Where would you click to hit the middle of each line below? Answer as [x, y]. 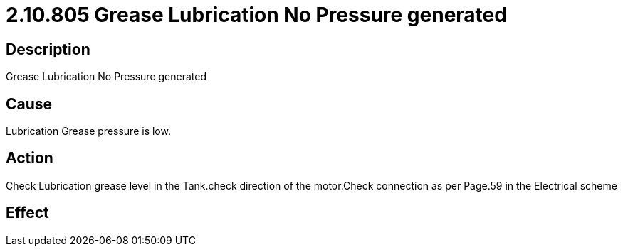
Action [30, 158]
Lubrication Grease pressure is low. [88, 131]
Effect [27, 213]
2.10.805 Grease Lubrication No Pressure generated [256, 15]
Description [48, 49]
